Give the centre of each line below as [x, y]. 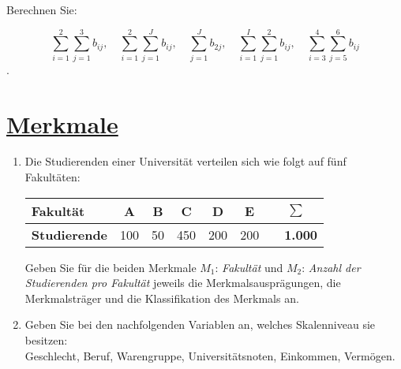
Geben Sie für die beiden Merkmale [111, 267]
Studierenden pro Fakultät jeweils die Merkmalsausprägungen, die [183, 283]
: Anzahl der [331, 267]
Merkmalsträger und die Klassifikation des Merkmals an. [162, 298]
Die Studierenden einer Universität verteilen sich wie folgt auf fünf [186, 161]
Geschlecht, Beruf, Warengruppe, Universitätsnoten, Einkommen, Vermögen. [210, 355]
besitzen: [46, 340]
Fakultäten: [52, 177]
